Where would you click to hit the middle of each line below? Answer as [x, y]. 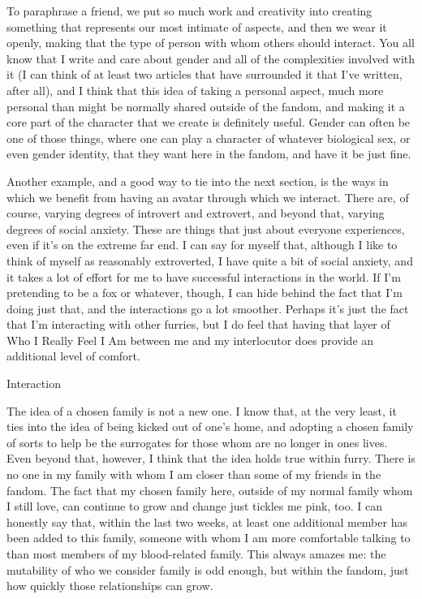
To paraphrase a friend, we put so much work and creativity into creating [189, 11]
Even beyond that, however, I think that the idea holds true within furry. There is [211, 458]
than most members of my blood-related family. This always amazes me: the [196, 554]
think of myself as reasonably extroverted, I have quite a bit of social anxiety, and [210, 260]
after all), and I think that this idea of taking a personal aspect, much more [195, 90]
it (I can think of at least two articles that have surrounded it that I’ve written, [205, 74]
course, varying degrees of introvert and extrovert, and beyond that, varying [196, 213]
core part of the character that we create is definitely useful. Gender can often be [209, 122]
